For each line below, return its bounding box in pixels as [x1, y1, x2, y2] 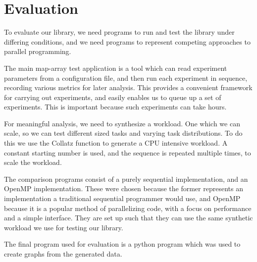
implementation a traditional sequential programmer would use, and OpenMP [4, 193, 241, 204]
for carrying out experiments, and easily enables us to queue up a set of [4, 92, 221, 102]
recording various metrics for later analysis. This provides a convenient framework [4, 82, 253, 93]
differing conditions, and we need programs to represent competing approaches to [4, 36, 251, 47]
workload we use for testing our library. [4, 222, 123, 232]
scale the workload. [4, 157, 62, 167]
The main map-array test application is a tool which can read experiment [4, 62, 227, 73]
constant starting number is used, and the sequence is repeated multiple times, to [4, 147, 251, 157]
